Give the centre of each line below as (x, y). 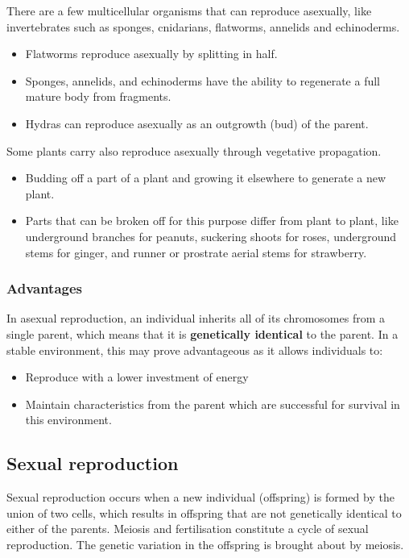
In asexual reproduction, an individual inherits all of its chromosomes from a (196, 318)
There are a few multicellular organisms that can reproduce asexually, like (189, 10)
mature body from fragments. (98, 96)
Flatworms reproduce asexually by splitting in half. (151, 54)
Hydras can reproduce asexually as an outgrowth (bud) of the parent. (197, 123)
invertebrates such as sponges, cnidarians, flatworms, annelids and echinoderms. (203, 26)
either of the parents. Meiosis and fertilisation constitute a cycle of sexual (188, 529)
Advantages (45, 288)
